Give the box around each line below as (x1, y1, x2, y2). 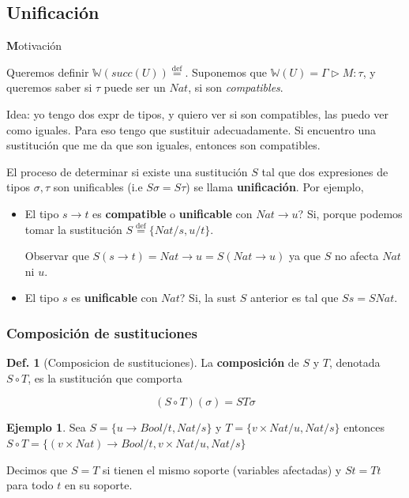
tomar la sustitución (24, 221, 122, 237)
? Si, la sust (179, 289, 237, 306)
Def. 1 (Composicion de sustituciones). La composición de (6, 354, 299, 371)
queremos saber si (6, 79, 92, 96)
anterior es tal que (250, 289, 339, 306)
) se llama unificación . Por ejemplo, (186, 179, 364, 195)
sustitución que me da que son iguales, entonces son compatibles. (6, 137, 321, 153)
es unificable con (71, 289, 158, 306)
